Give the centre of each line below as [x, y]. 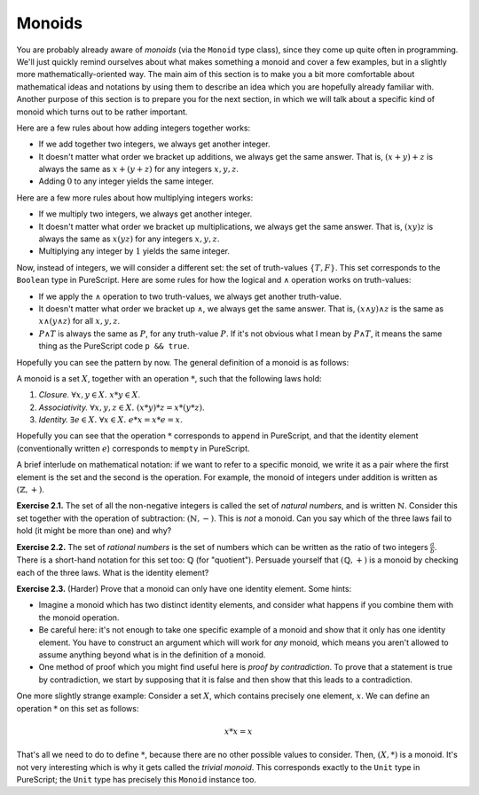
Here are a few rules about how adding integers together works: [133, 128]
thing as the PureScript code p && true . [114, 346]
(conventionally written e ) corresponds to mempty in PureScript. [133, 448]
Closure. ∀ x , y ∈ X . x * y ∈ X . [90, 395]
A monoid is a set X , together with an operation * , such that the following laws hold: [169, 378]
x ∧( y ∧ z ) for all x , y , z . [79, 321]
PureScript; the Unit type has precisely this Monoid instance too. [137, 779]
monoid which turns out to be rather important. [102, 112]
